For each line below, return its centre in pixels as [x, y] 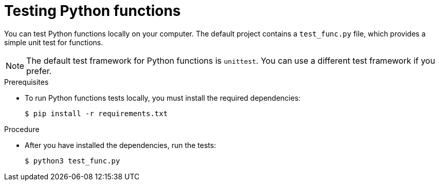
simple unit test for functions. [54, 42]
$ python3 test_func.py [72, 161]
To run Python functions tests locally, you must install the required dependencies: [163, 98]
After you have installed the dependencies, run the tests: [121, 145]
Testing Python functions [93, 11]
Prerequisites [26, 82]
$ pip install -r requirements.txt [96, 113]
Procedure [22, 129]
